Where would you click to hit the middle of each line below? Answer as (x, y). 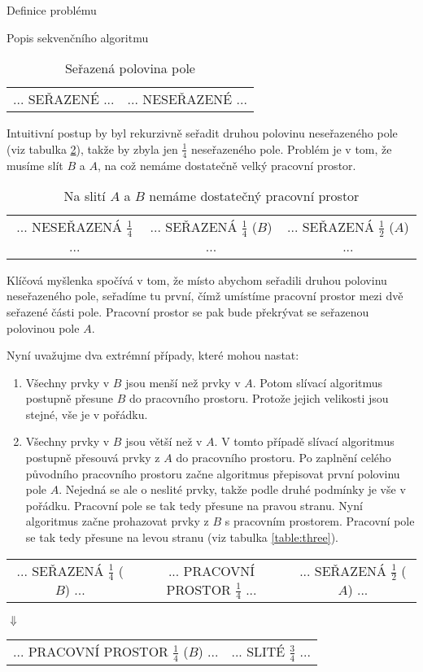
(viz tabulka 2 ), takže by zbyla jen (92, 148)
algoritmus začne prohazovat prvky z (117, 521)
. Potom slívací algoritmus (318, 382)
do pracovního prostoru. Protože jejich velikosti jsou (259, 398)
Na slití (85, 196)
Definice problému (52, 10)
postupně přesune (69, 398)
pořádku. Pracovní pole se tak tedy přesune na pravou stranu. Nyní (194, 505)
